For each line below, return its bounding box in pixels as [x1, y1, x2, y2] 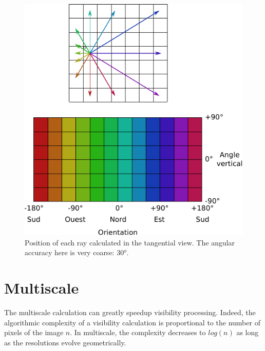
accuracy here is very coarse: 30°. [25, 247, 129, 258]
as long [236, 327, 259, 338]
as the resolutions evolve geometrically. [4, 337, 126, 347]
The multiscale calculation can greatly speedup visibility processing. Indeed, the [4, 306, 256, 317]
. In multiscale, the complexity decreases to [70, 327, 206, 338]
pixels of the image [4, 327, 64, 338]
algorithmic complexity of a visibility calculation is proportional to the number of [4, 317, 260, 327]
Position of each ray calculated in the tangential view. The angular [25, 237, 235, 247]
